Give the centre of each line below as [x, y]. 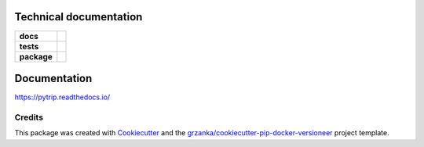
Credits [29, 117]
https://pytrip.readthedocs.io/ [62, 97]
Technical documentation [79, 17]
